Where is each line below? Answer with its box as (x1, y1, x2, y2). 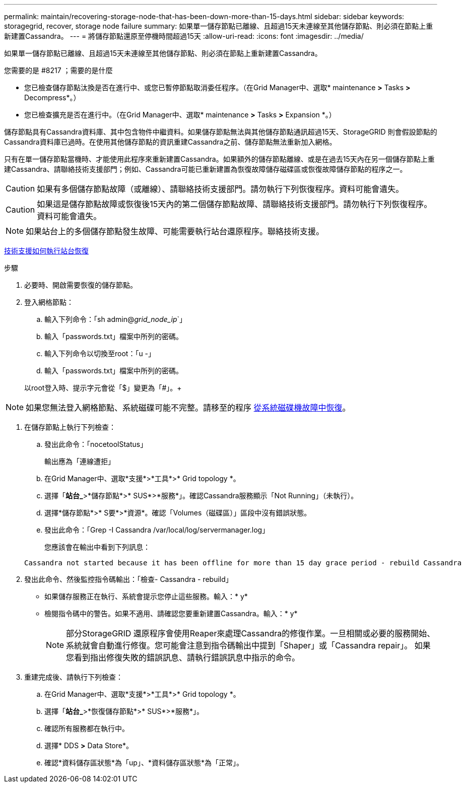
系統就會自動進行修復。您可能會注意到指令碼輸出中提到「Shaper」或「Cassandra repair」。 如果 (66, 640, 431, 650)
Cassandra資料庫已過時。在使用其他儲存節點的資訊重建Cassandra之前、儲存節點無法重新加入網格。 (4, 138, 337, 146)
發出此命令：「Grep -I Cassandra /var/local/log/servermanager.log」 (44, 526, 270, 534)
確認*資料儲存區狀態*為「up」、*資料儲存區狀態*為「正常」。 (44, 758, 243, 767)
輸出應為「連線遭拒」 (44, 457, 115, 466)
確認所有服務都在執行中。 (44, 724, 129, 733)
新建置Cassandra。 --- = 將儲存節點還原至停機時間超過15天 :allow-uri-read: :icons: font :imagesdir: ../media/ (4, 32, 364, 40)
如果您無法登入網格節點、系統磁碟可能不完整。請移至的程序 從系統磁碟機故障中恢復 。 (26, 403, 351, 413)
